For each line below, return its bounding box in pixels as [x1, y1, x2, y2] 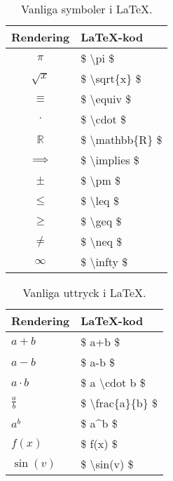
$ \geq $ [81, 213, 122, 229]
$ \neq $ [81, 233, 123, 249]
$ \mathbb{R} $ [81, 131, 162, 147]
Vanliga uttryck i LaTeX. [22, 284, 146, 301]
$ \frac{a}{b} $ [81, 395, 158, 411]
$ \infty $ [81, 253, 128, 270]
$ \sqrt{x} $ [81, 70, 141, 86]
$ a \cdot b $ [81, 374, 146, 390]
